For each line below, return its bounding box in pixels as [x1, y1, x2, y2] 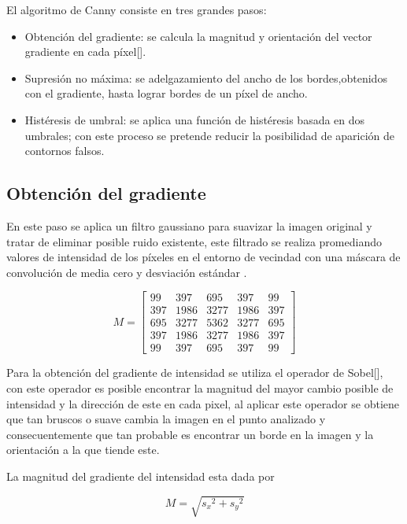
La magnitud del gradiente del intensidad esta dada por [6, 468, 275, 485]
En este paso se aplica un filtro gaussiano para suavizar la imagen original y [6, 217, 372, 234]
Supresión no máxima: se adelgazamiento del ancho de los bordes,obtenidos [24, 69, 387, 86]
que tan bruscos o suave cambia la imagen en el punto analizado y [6, 411, 326, 427]
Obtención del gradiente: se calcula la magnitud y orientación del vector [24, 28, 372, 44]
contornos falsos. [24, 142, 105, 159]
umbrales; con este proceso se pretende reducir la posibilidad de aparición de [24, 127, 395, 143]
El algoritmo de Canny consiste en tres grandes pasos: [6, 2, 267, 17]
